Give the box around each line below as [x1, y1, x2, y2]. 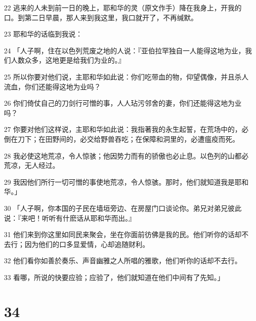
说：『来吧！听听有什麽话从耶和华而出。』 [4, 212, 135, 223]
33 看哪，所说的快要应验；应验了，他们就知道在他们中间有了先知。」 [4, 272, 224, 282]
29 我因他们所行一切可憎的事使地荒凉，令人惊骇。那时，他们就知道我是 [4, 176, 235, 187]
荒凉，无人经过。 [4, 160, 59, 170]
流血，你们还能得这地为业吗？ [4, 81, 101, 91]
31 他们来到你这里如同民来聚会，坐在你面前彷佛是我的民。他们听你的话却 [4, 229, 242, 240]
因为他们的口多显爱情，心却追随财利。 [24, 239, 149, 249]
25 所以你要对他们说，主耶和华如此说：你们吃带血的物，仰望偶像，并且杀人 [4, 71, 249, 81]
